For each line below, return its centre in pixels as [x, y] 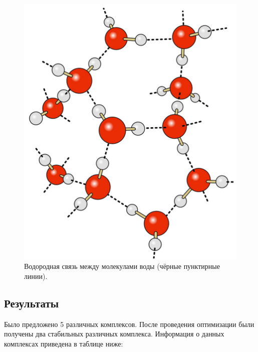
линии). [36, 276]
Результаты [32, 303]
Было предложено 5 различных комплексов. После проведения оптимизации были [129, 324]
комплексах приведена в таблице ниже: [64, 343]
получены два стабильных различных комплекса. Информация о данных [114, 334]
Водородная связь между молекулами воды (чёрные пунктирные [122, 266]
